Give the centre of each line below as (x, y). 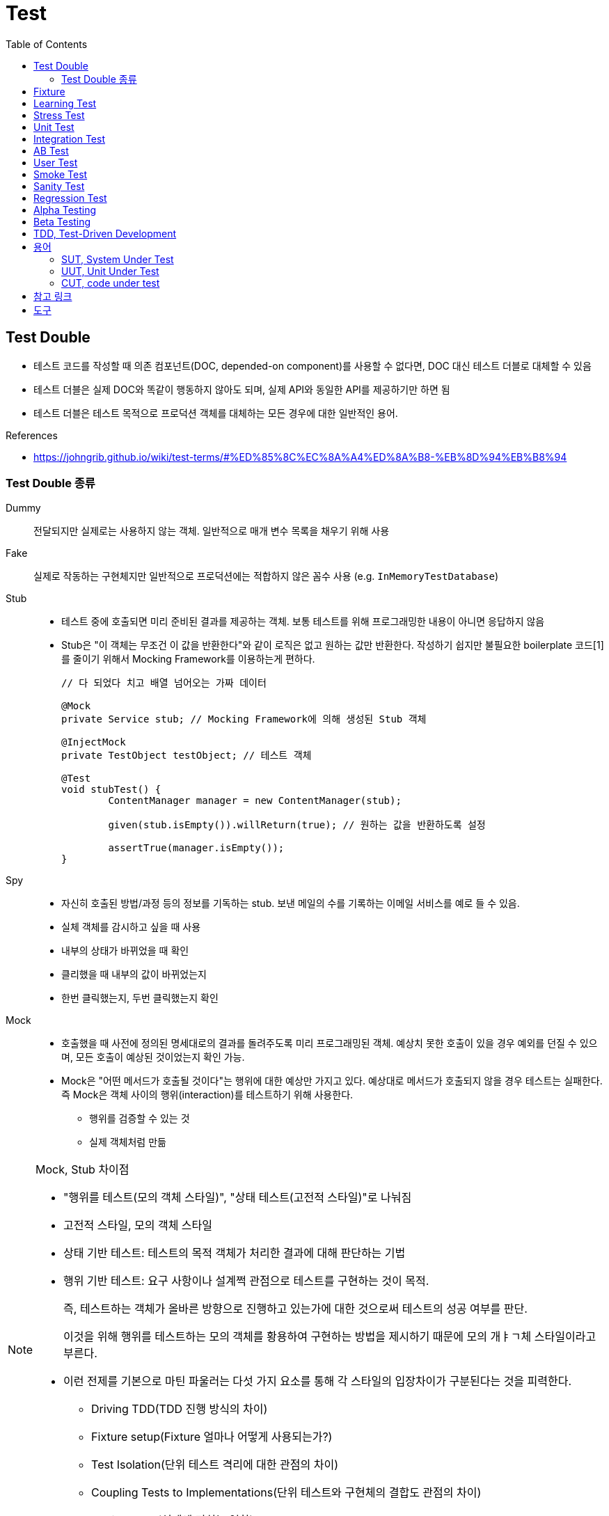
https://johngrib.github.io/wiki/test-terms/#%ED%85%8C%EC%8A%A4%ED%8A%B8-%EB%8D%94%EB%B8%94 (300, 457)
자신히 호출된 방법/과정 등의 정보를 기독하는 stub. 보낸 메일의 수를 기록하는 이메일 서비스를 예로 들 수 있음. (291, 903)
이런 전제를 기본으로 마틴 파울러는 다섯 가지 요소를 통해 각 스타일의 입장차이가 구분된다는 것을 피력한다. (318, 1381)
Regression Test (70, 198)
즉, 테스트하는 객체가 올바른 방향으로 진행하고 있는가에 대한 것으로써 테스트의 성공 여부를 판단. (295, 1309)
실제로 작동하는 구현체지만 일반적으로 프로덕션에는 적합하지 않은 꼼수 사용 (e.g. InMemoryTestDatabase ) (266, 576)
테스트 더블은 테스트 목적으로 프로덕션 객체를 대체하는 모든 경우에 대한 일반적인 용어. (216, 413)
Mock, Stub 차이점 (82, 1170)
